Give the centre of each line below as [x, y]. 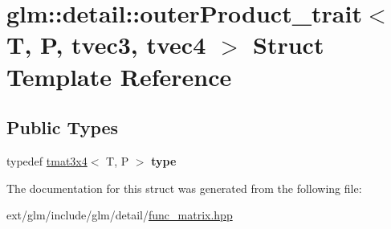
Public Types [63, 127]
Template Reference [119, 76]
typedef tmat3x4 [47, 160]
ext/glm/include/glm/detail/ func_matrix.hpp [120, 215]
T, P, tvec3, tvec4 [106, 45]
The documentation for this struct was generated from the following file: [184, 188]
